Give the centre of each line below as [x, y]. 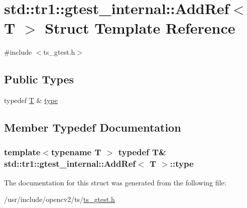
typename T [76, 152]
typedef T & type [31, 100]
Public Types [39, 79]
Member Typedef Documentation [93, 127]
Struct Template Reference [140, 28]
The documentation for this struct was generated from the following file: [115, 182]
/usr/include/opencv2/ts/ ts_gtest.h [59, 199]
